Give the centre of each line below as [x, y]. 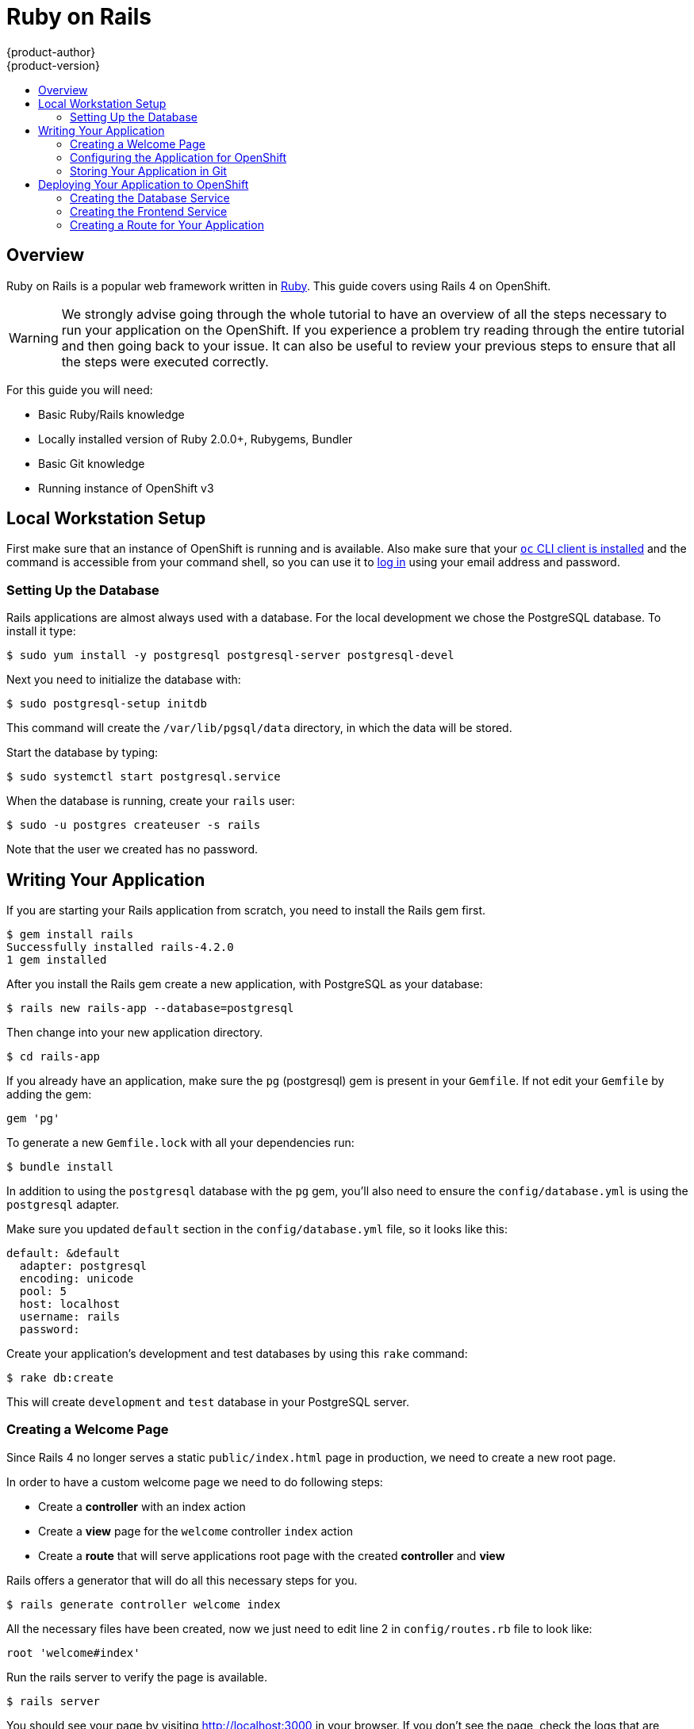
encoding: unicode [77, 1279]
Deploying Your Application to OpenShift [144, 184]
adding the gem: [49, 1095]
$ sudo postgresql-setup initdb [107, 704]
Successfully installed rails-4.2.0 [120, 947]
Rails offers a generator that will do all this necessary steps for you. [182, 1580]
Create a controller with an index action [142, 1506]
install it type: [41, 631]
